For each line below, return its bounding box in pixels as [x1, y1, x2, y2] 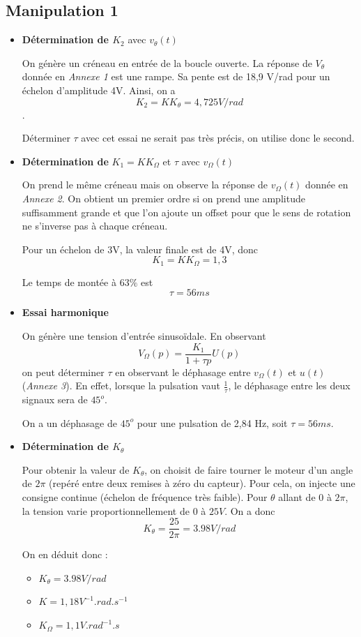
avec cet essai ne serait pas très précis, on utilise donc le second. [81, 130, 355, 145]
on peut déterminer [22, 364, 105, 379]
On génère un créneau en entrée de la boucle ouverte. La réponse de [22, 55, 312, 70]
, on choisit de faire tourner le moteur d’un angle [144, 462, 353, 477]
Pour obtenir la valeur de [22, 462, 130, 477]
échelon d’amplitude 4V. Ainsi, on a [22, 82, 176, 97]
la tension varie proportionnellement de [22, 503, 190, 518]
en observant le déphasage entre [115, 364, 251, 379]
